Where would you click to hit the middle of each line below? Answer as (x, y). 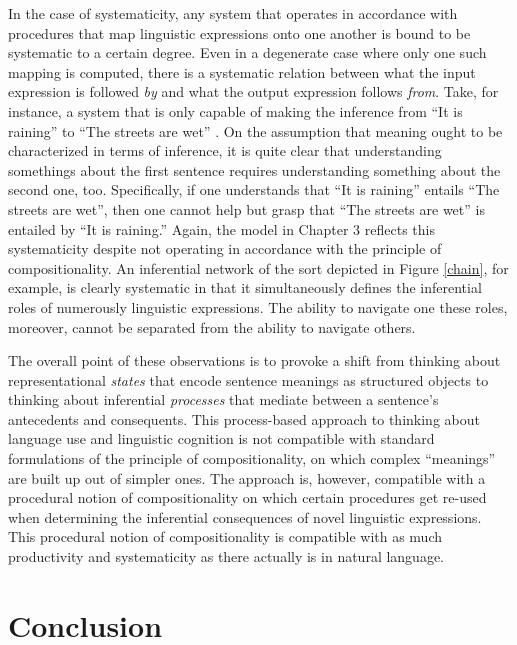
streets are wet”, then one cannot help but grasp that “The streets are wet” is (246, 208)
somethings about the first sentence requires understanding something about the (254, 169)
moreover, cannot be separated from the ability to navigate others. (212, 326)
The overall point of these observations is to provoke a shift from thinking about (254, 360)
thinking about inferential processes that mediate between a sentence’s (223, 399)
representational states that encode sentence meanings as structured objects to (248, 379)
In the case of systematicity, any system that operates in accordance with (233, 13)
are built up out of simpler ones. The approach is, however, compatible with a (247, 477)
